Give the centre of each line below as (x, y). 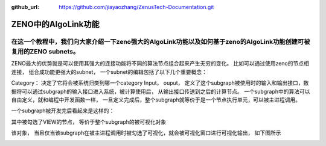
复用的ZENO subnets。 (45, 51)
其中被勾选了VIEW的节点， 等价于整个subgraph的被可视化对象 (89, 122)
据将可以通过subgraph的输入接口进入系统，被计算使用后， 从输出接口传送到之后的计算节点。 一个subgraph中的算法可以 (161, 91)
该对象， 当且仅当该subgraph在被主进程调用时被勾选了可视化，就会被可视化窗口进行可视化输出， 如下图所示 (146, 133)
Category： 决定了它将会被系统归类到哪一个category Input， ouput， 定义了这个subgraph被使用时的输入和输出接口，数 (160, 83)
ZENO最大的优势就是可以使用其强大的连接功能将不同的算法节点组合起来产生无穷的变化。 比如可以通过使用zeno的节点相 (160, 64)
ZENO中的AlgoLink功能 (55, 24)
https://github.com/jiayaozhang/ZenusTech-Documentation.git (136, 7)
